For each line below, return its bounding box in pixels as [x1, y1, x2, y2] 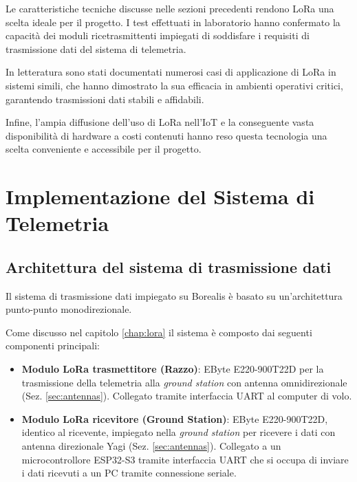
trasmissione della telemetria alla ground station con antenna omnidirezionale [21, 375, 347, 389]
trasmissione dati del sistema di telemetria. [6, 41, 186, 56]
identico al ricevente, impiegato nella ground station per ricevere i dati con [21, 425, 336, 439]
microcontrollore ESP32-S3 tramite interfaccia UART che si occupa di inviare [21, 452, 349, 466]
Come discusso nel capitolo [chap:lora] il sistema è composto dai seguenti [6, 325, 312, 339]
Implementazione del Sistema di [6, 182, 315, 210]
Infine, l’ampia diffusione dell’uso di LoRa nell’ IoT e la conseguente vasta [6, 115, 314, 129]
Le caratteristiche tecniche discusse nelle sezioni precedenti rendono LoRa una [6, 1, 334, 15]
